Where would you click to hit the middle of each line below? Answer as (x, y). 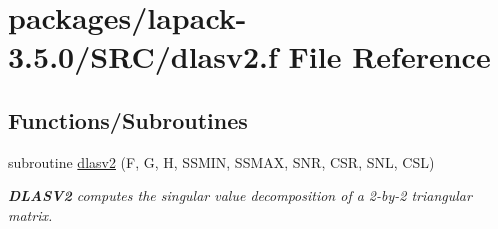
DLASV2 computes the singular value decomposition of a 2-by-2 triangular (240, 195)
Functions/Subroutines (128, 119)
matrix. (30, 214)
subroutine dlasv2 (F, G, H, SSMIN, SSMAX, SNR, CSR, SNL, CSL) (221, 161)
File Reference (389, 56)
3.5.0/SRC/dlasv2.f (143, 56)
